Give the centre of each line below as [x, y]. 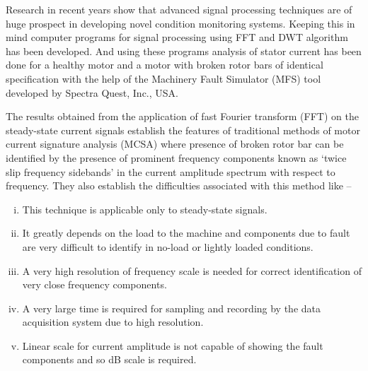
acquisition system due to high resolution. [113, 322]
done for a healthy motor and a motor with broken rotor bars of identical [165, 65]
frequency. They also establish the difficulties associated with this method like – [179, 185]
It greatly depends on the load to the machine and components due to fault [186, 233]
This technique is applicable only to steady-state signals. [145, 209]
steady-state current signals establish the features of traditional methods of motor [183, 130]
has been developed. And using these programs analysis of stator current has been [184, 51]
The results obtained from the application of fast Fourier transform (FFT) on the [182, 116]
